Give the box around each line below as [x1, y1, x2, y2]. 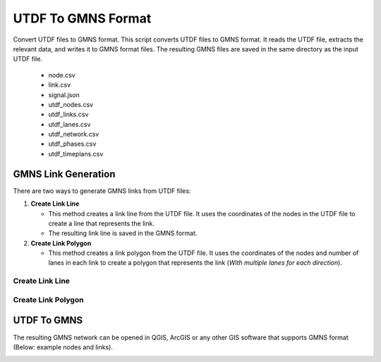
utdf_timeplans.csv [48, 149, 104, 158]
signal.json [48, 90, 80, 99]
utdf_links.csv [48, 110, 89, 119]
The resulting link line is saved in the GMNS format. [48, 229, 198, 237]
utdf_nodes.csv [48, 100, 94, 108]
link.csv [48, 81, 71, 89]
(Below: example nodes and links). [13, 342, 113, 351]
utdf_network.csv [48, 130, 99, 139]
